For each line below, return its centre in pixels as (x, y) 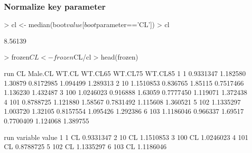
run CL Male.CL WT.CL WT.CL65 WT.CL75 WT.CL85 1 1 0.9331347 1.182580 (125, 73)
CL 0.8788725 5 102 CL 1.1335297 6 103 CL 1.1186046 (85, 146)
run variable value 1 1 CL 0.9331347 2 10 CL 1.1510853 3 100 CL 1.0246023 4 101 (126, 137)
